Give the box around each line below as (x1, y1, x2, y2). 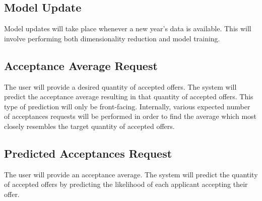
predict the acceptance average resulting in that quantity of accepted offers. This (4, 91, 253, 102)
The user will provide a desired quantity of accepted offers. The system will (4, 81, 237, 92)
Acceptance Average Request (4, 57, 158, 73)
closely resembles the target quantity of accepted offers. (4, 120, 175, 131)
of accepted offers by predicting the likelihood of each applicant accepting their (4, 179, 248, 189)
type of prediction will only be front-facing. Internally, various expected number (4, 101, 250, 111)
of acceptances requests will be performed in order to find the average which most (4, 111, 257, 121)
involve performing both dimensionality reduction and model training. (4, 33, 220, 43)
